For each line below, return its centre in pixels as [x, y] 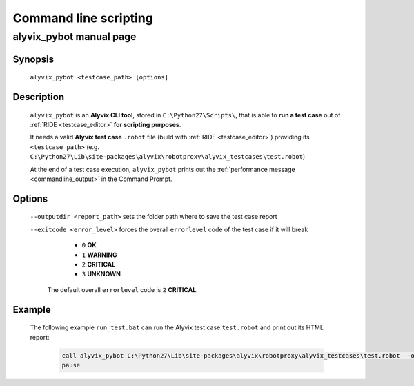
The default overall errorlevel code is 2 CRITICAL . [122, 289]
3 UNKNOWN [101, 274]
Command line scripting [83, 18]
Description [39, 97]
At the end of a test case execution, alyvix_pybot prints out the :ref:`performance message [163, 169]
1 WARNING [99, 255]
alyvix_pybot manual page [75, 37]
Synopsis [33, 59]
